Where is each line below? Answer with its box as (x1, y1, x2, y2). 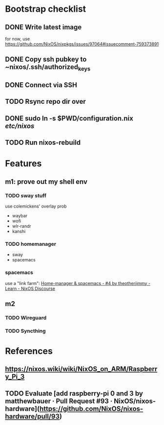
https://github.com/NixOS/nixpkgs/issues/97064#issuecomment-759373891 (5, 41, 159, 47)
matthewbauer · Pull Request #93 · (5, 397, 113, 405)
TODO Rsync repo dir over (5, 97, 86, 106)
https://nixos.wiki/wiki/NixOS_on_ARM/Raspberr (5, 365, 158, 373)
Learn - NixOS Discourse (5, 285, 55, 291)
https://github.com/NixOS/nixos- (40, 404, 143, 413)
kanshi (12, 229, 26, 235)
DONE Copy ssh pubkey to (5, 55, 87, 64)
